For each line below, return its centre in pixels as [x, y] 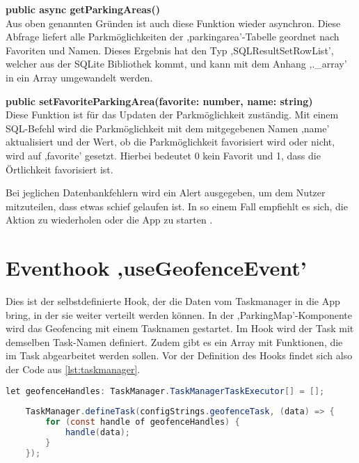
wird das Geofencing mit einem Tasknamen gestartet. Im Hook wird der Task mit [180, 328]
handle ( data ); [97, 433]
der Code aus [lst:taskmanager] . [73, 369]
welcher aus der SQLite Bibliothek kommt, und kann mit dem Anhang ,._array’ [176, 64]
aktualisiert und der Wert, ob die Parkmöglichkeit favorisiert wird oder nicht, [170, 142]
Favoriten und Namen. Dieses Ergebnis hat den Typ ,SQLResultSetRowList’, [170, 50]
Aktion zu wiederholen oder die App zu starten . [109, 220]
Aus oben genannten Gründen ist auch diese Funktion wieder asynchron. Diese [173, 23]
